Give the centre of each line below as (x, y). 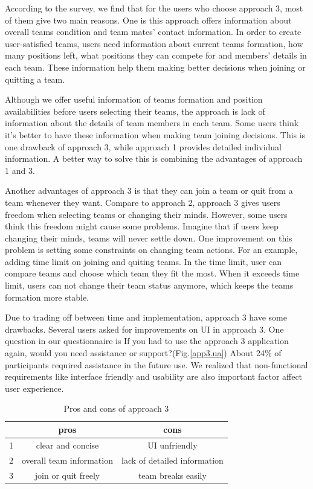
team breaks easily (172, 475)
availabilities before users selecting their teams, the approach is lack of (135, 111)
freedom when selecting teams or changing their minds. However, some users (146, 214)
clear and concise (67, 445)
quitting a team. (35, 79)
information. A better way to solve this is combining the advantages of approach (154, 158)
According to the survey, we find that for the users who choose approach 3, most (154, 8)
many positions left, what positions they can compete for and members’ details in (156, 55)
